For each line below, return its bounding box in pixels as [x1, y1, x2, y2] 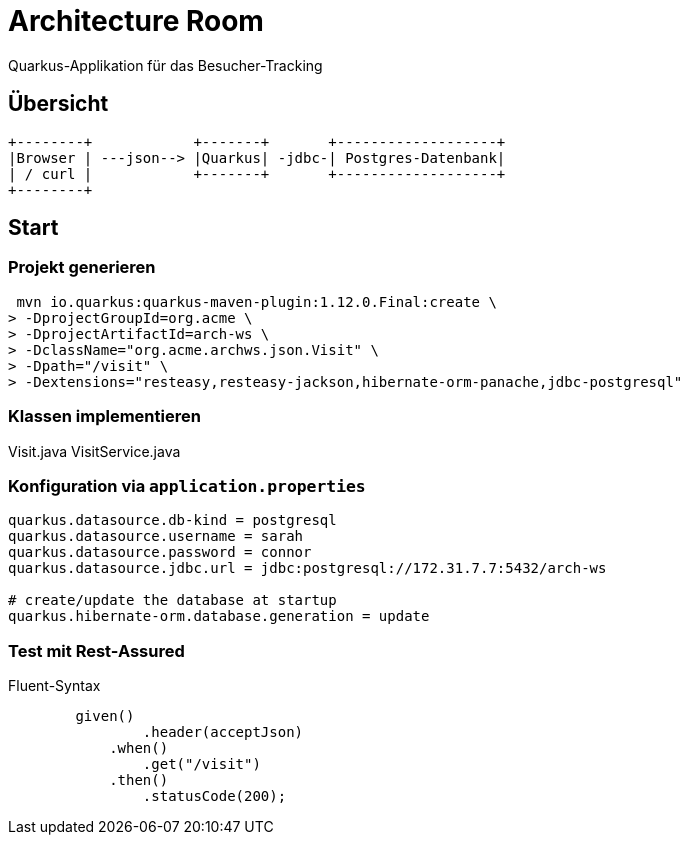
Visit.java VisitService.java [8, 442, 181, 460]
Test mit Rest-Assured [8, 640, 185, 661]
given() [75, 708, 135, 725]
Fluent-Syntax [8, 677, 101, 695]
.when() [109, 740, 169, 757]
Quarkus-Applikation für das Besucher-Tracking [8, 56, 323, 74]
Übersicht [8, 91, 109, 117]
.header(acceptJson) [142, 724, 304, 741]
